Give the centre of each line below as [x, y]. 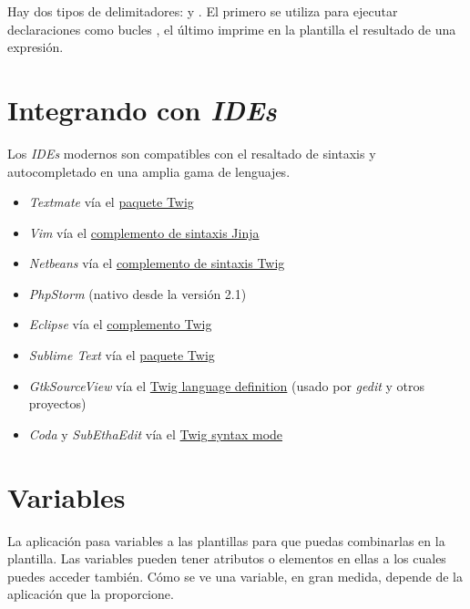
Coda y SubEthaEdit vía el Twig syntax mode [156, 434]
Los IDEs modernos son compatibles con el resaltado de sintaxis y [192, 153]
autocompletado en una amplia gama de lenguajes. [149, 171]
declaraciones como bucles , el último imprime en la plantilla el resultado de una [232, 29]
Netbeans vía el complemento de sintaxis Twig [157, 263]
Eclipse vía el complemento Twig [120, 324]
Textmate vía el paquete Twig [111, 202]
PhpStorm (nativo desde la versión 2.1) [138, 293]
